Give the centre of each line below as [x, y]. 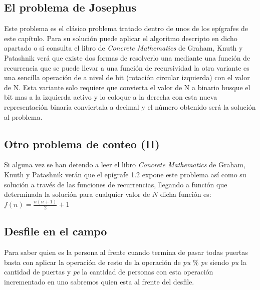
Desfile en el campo [56, 231]
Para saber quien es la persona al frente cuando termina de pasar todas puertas [126, 252]
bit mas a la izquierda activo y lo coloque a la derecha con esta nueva [111, 97]
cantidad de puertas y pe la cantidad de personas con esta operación [109, 272]
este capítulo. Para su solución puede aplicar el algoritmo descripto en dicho [121, 38]
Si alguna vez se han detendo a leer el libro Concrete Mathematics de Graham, [125, 165]
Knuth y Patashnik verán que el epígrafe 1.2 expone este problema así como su [125, 174]
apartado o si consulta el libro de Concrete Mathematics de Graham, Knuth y [123, 48]
